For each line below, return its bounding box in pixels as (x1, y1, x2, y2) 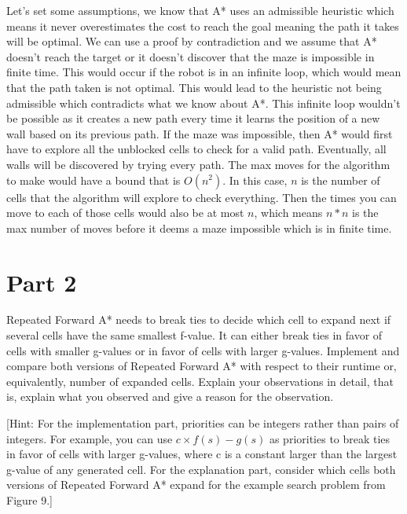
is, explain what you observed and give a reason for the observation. (6, 388, 334, 405)
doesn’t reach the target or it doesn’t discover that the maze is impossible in (6, 48, 375, 64)
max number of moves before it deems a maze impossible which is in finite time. (6, 219, 392, 236)
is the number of (301, 171, 380, 188)
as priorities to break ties (269, 430, 390, 446)
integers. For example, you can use (6, 430, 173, 446)
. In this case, (222, 171, 288, 188)
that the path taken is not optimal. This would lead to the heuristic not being (6, 79, 382, 95)
